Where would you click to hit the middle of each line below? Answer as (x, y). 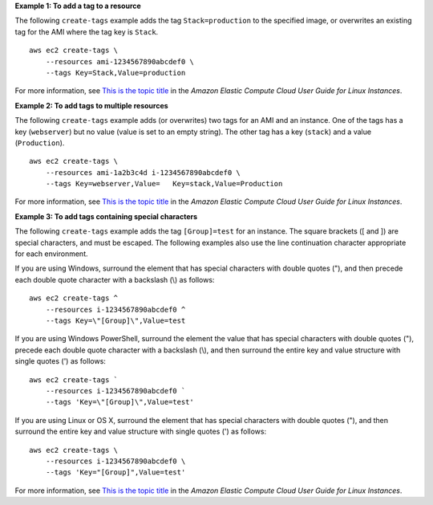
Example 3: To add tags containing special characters (106, 216)
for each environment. (51, 254)
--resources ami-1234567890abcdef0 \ (119, 61)
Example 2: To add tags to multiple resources (91, 105)
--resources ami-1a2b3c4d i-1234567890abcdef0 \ (143, 172)
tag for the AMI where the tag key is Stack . (87, 31)
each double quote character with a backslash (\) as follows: (115, 279)
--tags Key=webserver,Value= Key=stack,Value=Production (164, 184)
